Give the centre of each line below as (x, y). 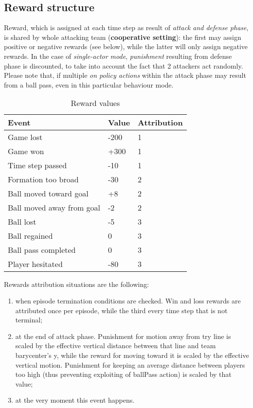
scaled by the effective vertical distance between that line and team (116, 346)
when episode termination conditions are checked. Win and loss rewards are (128, 300)
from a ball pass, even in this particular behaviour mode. (89, 84)
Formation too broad (43, 179)
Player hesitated (35, 264)
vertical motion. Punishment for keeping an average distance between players (130, 364)
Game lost (25, 137)
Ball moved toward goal (48, 194)
